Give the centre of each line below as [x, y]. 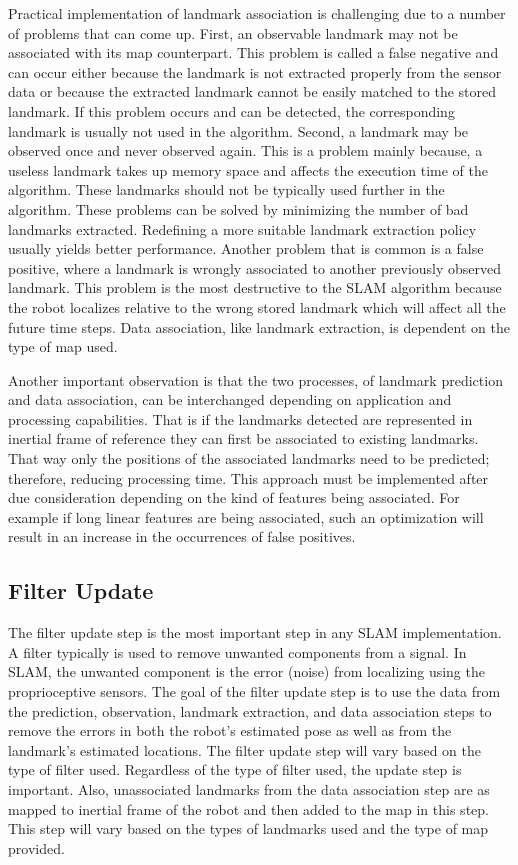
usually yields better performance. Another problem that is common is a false [246, 248]
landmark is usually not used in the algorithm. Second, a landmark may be [238, 130]
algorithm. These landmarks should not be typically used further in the [226, 189]
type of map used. [63, 346]
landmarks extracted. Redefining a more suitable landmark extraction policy [242, 228]
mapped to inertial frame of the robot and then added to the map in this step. [248, 808]
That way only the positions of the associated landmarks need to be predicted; [249, 458]
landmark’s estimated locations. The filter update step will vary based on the [245, 749]
